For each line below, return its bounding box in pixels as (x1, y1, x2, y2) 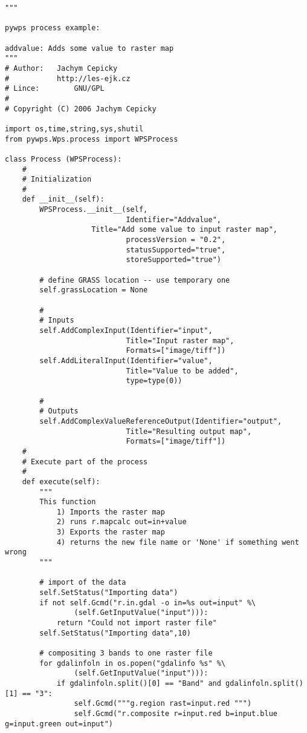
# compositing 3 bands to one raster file (39, 649, 213, 657)
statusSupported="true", (126, 245, 226, 254)
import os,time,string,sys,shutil (5, 124, 144, 133)
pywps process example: (5, 24, 100, 33)
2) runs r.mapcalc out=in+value (56, 518, 187, 527)
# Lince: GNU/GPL (5, 84, 105, 93)
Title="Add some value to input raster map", (91, 225, 278, 234)
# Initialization (22, 175, 92, 184)
